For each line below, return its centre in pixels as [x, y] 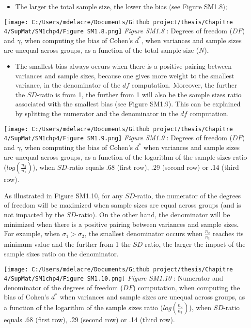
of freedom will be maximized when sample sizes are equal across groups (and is [123, 205]
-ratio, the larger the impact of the [194, 244]
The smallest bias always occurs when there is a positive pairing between [124, 66]
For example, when [32, 233]
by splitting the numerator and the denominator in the [97, 113]
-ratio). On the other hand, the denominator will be [153, 214]
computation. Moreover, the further [184, 85]
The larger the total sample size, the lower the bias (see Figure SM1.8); [121, 6]
